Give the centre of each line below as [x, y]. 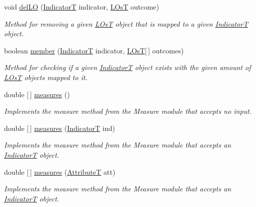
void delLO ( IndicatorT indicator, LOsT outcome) [82, 7]
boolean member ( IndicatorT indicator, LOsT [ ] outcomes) [94, 50]
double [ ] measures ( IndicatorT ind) [60, 128]
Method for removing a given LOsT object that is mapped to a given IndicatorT [126, 23]
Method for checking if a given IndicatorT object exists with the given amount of [127, 67]
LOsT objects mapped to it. [46, 77]
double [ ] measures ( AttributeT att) [60, 171]
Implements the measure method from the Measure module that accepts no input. [128, 111]
